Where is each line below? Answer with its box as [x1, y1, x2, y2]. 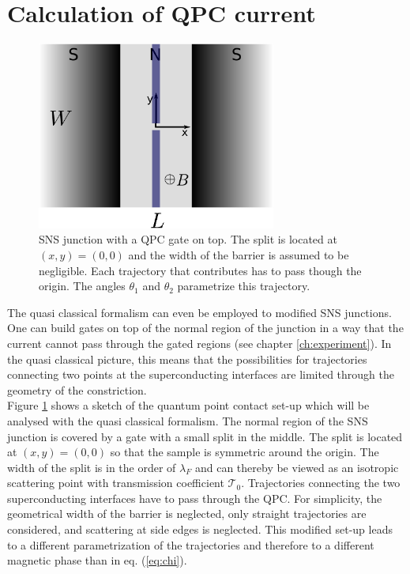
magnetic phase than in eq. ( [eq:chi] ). [7, 552, 187, 568]
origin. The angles [39, 278, 126, 294]
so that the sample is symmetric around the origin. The [110, 444, 379, 460]
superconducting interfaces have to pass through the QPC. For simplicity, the [7, 489, 382, 506]
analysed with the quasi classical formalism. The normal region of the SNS [7, 412, 368, 429]
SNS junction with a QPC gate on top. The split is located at [39, 231, 337, 247]
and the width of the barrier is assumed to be [128, 246, 349, 262]
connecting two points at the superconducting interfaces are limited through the [7, 366, 395, 383]
